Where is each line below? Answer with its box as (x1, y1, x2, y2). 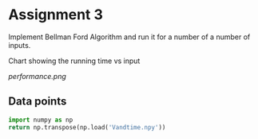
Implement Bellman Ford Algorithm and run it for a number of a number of (8, 32, 251, 42)
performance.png (8, 71, 66, 81)
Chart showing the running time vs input (8, 56, 141, 66)
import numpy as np (8, 116, 73, 124)
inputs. (8, 40, 31, 50)
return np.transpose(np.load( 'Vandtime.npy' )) (8, 123, 166, 131)
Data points (8, 94, 67, 109)
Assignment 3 (8, 6, 104, 24)
